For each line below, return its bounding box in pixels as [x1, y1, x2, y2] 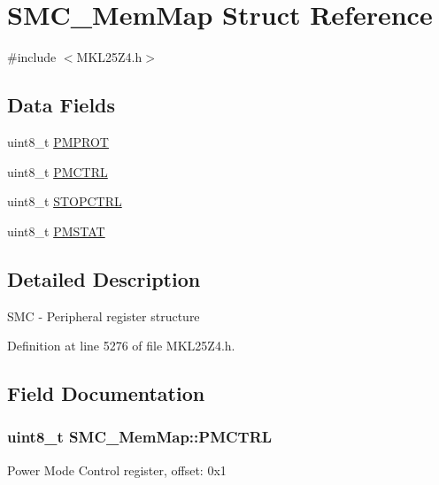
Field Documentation [7, 380, 205, 407]
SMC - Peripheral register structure [7, 306, 200, 325]
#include [7, 48, 57, 66]
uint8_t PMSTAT [7, 221, 105, 240]
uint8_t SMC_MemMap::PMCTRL [7, 426, 273, 448]
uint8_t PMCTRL [7, 162, 108, 181]
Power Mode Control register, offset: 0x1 [7, 460, 227, 479]
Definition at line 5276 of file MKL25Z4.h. [7, 336, 235, 355]
